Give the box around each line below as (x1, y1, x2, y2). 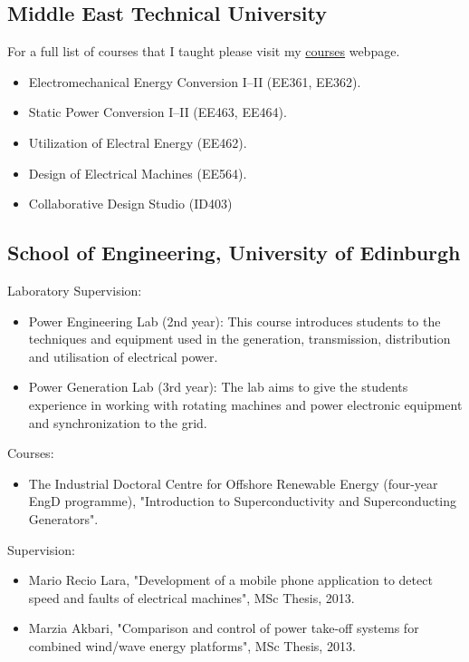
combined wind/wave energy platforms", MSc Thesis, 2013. (28, 636, 356, 655)
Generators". (28, 509, 99, 528)
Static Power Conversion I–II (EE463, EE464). (28, 102, 287, 122)
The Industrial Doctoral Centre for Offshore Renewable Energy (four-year (28, 473, 438, 492)
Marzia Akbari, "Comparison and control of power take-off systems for (28, 618, 419, 638)
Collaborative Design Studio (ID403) (28, 194, 233, 213)
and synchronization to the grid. (28, 413, 207, 432)
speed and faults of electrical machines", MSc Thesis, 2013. (28, 588, 355, 607)
